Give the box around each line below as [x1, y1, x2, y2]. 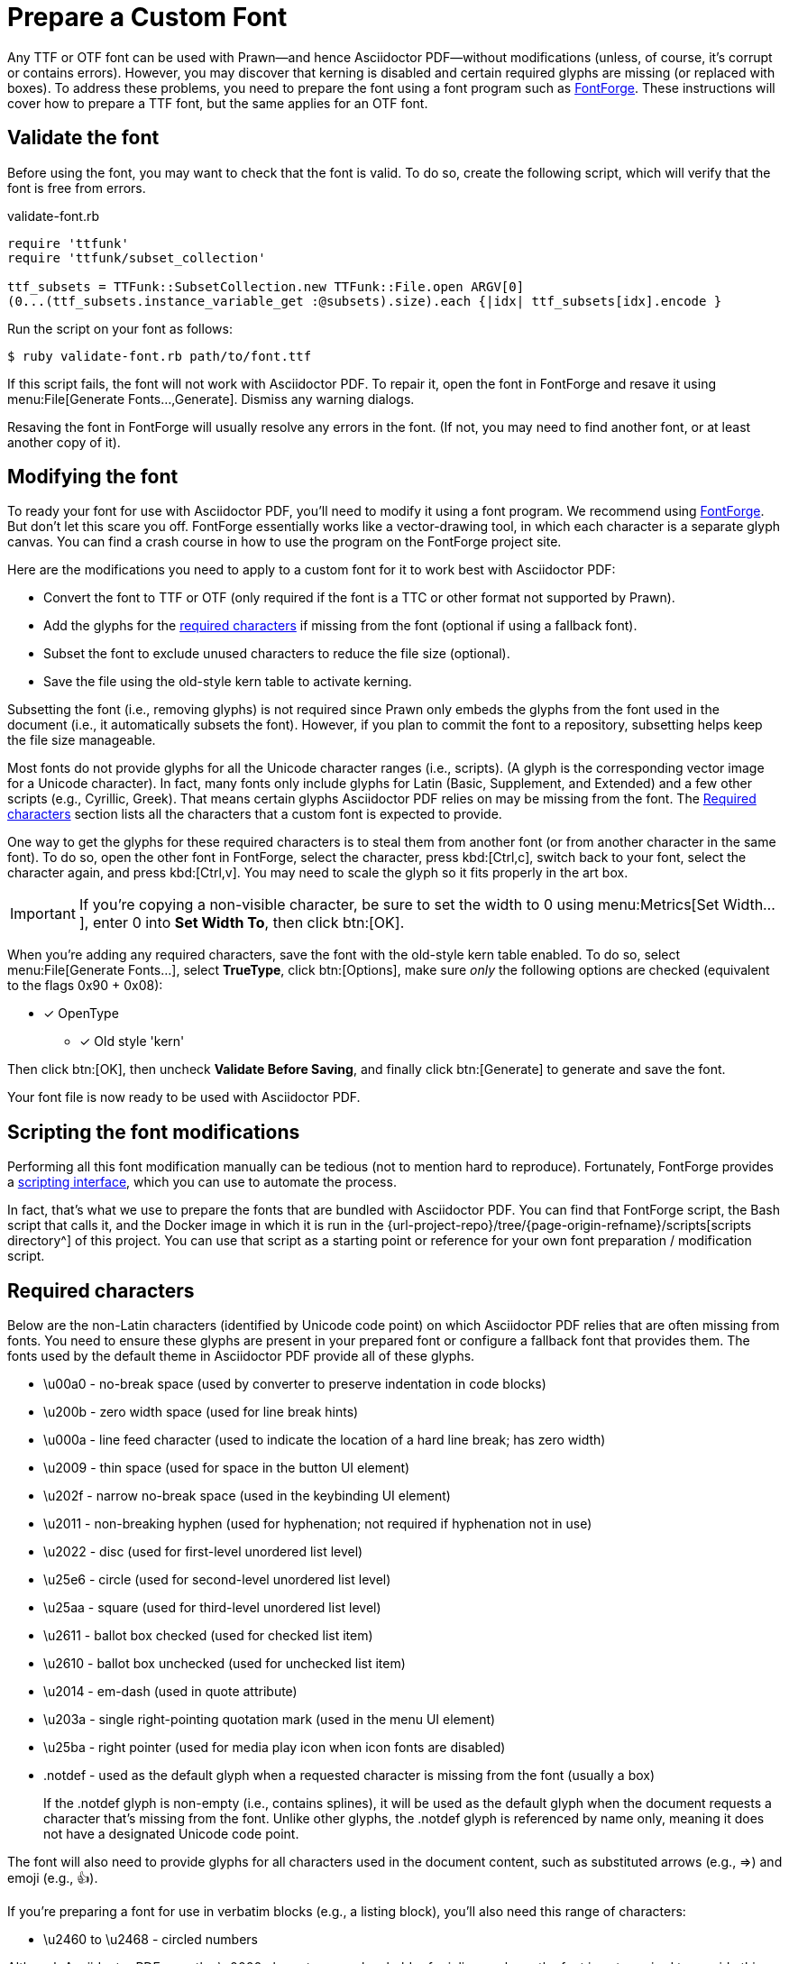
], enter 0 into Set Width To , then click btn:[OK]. [78, 913, 405, 932]
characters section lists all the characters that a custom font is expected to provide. [7, 806, 502, 822]
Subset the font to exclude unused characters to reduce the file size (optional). [43, 646, 510, 662]
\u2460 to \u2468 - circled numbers [43, 1932, 258, 1948]
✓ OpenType [43, 1005, 119, 1022]
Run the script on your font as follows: [7, 320, 233, 336]
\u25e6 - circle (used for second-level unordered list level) [43, 1572, 391, 1588]
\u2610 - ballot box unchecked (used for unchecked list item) [43, 1656, 406, 1672]
